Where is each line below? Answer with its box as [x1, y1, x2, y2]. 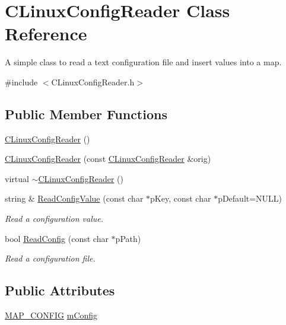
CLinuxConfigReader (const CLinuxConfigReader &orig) [5, 152, 211, 165]
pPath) [115, 232, 141, 244]
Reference [5, 21, 87, 46]
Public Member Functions [5, 104, 167, 123]
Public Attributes [5, 281, 115, 299]
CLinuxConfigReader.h [51, 75, 135, 88]
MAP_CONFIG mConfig [5, 309, 98, 321]
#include [5, 75, 38, 88]
